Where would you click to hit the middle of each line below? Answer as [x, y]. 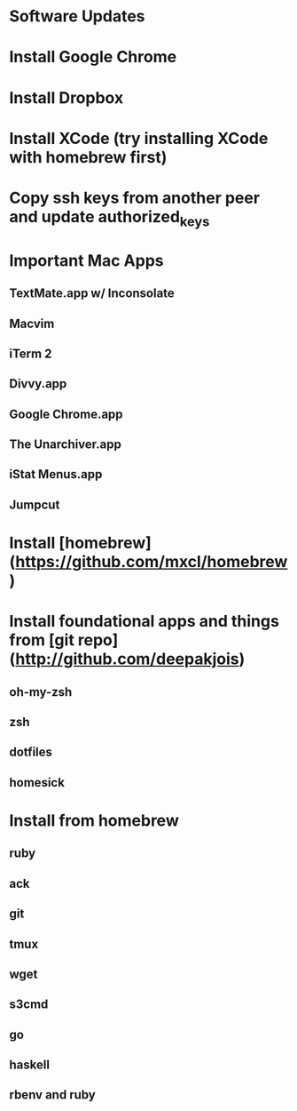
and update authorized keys [109, 218]
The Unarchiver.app [66, 445]
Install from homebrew [94, 820]
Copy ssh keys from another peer [134, 198]
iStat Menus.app [56, 474]
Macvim [32, 323]
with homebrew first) [88, 157]
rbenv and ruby [52, 1095]
